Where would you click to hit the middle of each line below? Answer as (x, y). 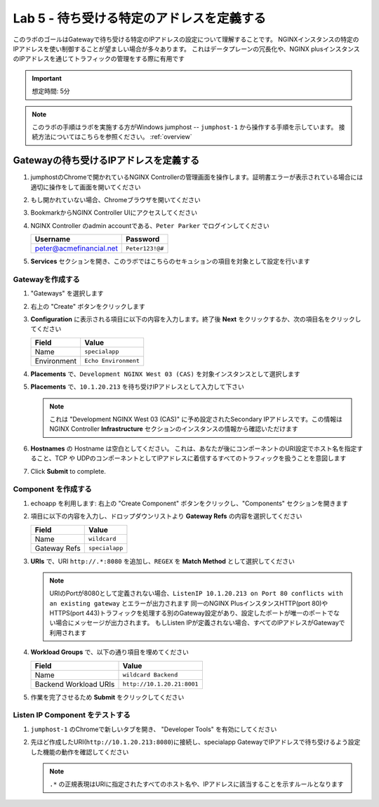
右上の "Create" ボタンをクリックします (88, 306)
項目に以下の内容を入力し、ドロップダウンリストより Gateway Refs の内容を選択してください (166, 516)
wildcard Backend (150, 675)
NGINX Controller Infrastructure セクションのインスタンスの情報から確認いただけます (174, 429)
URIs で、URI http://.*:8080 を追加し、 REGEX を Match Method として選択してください (162, 561)
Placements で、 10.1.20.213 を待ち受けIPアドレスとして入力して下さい (138, 387)
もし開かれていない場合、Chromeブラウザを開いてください (116, 199)
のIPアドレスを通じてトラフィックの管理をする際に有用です (99, 59)
